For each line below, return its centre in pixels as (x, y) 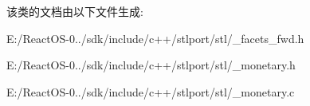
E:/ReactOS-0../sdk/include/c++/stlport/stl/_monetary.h (151, 65)
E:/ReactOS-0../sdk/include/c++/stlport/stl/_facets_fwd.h (155, 38)
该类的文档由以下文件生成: (75, 11)
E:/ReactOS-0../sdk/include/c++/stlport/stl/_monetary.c (151, 91)
